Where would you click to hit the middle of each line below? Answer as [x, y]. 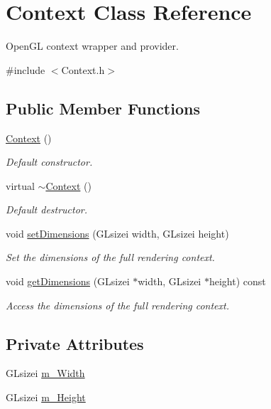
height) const [237, 281]
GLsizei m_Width [45, 373]
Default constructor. [49, 162]
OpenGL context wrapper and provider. [92, 46]
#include [26, 69]
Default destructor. [47, 209]
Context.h [83, 69]
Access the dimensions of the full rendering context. [117, 305]
